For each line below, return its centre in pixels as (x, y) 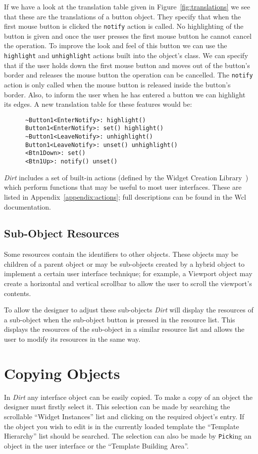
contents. (18, 293)
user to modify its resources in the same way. (72, 339)
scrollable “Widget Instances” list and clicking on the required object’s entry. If (124, 416)
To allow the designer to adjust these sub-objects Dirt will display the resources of (129, 310)
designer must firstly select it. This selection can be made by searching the (117, 407)
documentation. (27, 206)
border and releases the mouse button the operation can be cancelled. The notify (129, 75)
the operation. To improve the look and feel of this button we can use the (116, 45)
